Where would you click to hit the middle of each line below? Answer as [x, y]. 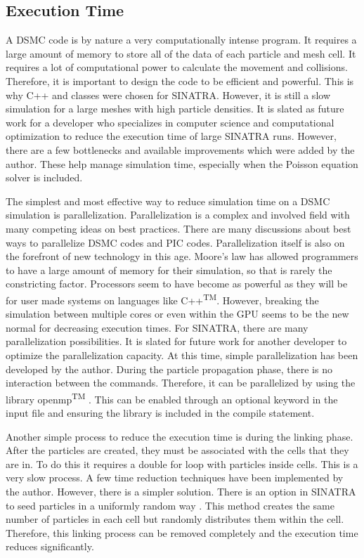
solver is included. [44, 177]
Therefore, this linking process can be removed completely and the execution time [182, 532]
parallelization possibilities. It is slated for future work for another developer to [176, 341]
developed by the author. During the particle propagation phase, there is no [169, 369]
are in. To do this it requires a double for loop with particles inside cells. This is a [182, 463]
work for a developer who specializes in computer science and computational [170, 122]
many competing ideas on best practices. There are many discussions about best [178, 228]
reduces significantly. [50, 546]
